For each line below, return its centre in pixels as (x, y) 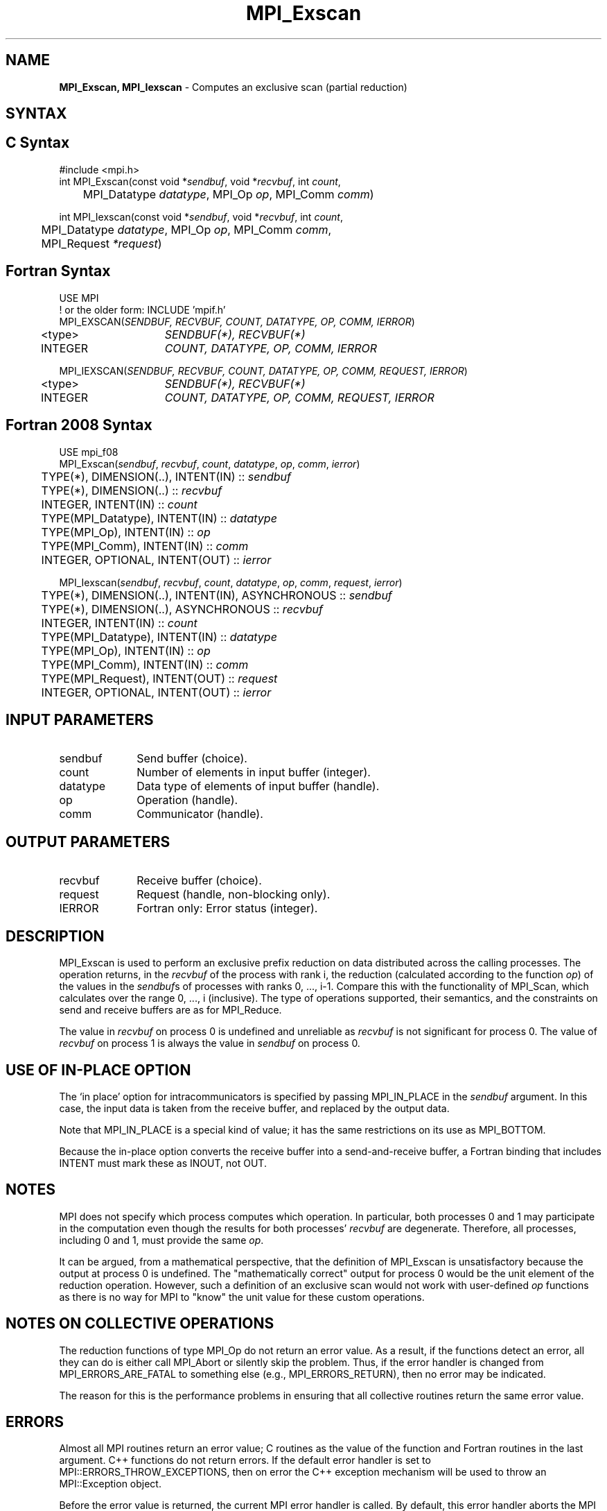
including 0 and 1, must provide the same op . (161, 1240)
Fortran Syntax (58, 271)
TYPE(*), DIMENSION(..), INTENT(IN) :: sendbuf (166, 476)
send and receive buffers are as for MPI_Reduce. (170, 1010)
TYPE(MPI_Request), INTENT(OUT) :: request (159, 678)
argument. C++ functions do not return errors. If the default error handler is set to (245, 1460)
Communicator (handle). (200, 814)
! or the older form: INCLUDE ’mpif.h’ (142, 309)
